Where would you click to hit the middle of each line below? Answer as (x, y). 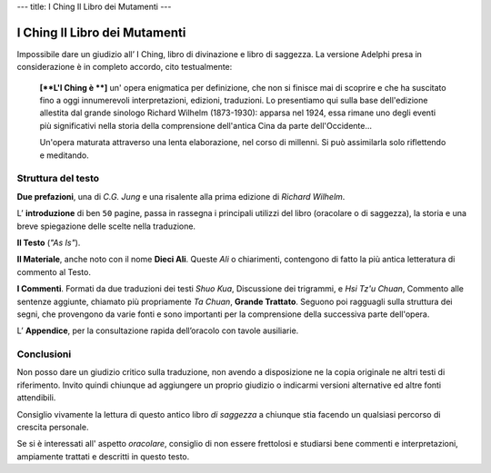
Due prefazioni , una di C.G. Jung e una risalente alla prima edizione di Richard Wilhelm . (181, 196)
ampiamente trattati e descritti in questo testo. (103, 456)
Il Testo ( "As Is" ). (49, 242)
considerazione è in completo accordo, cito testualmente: (125, 67)
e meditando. (65, 155)
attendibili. (36, 398)
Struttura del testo (58, 179)
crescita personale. (53, 427)
